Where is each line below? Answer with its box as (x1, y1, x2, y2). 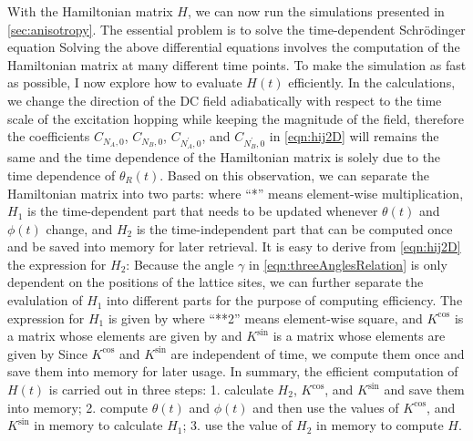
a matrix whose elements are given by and (7, 326, 242, 345)
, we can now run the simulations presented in (187, 2, 445, 20)
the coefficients (7, 127, 90, 146)
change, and (46, 219, 113, 238)
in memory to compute (316, 415, 444, 435)
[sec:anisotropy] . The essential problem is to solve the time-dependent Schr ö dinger (7, 19, 466, 38)
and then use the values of (252, 397, 399, 416)
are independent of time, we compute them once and (170, 344, 465, 363)
